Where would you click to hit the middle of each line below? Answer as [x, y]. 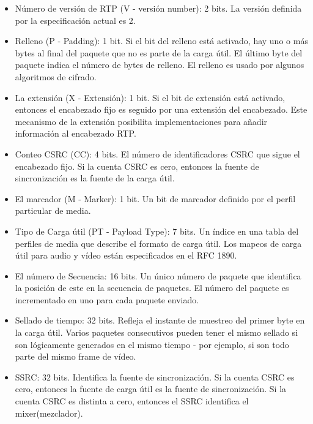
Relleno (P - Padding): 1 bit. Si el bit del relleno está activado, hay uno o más [161, 41]
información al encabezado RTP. [75, 133]
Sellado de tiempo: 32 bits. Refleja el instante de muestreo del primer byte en [160, 320]
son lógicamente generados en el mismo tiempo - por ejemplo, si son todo [152, 344]
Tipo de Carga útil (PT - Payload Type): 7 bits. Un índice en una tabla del [157, 231]
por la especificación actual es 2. [75, 20]
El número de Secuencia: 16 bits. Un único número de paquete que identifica [158, 275]
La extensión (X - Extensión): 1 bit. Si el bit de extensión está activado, [150, 97]
